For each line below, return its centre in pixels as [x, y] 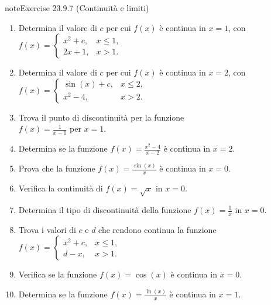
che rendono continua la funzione [157, 229]
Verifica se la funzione [58, 274]
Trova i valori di [47, 229]
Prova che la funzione [57, 168]
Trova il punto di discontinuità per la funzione [101, 117]
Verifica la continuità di [61, 188]
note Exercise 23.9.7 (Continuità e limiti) [77, 8]
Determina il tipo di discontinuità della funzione [105, 210]
